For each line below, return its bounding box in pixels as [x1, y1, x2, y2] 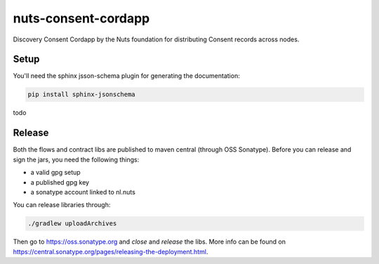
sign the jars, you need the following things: [13, 155, 140, 164]
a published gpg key [30, 178, 90, 186]
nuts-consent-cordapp [13, 11, 150, 26]
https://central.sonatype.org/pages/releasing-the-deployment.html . [13, 247, 208, 256]
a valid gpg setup [30, 169, 81, 177]
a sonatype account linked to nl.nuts [30, 187, 136, 196]
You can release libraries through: [13, 201, 111, 209]
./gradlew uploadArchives [27, 220, 117, 227]
